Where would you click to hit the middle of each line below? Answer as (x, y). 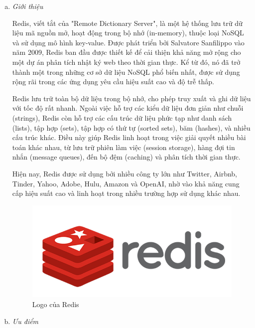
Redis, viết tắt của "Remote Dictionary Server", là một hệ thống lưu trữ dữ (127, 23)
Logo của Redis (56, 304)
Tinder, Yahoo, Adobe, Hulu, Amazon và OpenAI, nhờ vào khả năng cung (126, 183)
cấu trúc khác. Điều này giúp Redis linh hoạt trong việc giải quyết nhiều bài (129, 137)
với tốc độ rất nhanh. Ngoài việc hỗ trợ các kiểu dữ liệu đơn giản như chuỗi (128, 108)
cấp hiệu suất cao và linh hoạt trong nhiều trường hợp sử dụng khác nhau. (126, 193)
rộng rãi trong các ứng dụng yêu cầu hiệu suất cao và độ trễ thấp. (113, 82)
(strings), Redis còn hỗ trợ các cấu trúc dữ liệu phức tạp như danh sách (122, 117)
